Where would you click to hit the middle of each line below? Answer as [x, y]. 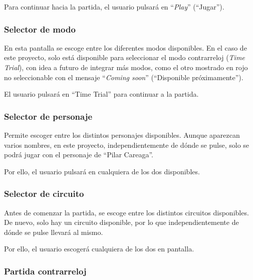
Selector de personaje [48, 116]
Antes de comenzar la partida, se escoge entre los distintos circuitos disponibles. [126, 212]
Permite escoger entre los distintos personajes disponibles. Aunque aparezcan [122, 135]
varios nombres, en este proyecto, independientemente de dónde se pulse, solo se [127, 145]
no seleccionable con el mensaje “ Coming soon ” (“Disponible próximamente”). [124, 77]
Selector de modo [40, 29]
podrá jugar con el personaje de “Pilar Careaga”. [79, 155]
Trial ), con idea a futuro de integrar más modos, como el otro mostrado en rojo [126, 67]
